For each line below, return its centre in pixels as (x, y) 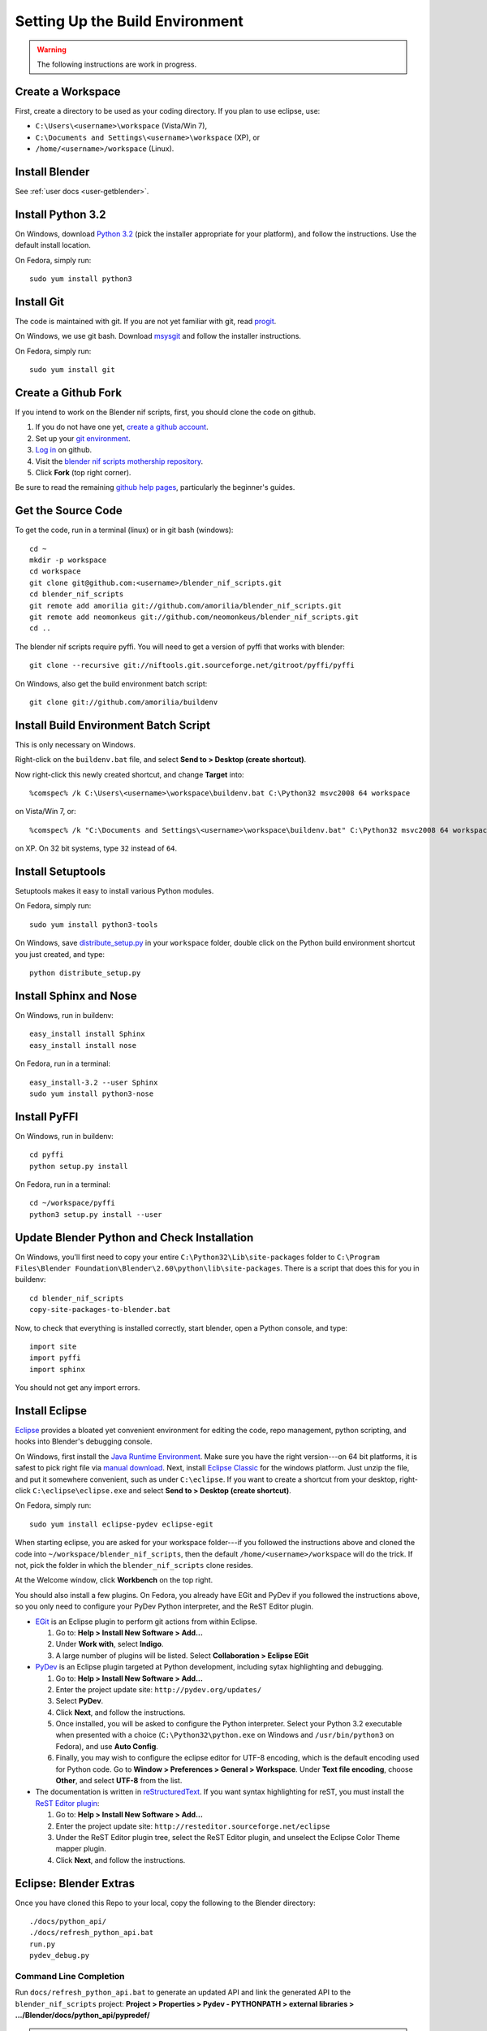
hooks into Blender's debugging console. (84, 1441)
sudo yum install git (72, 370)
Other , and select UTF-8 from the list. (119, 1781)
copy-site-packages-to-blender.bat (100, 1310)
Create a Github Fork (68, 393)
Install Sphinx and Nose (76, 996)
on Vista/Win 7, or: (45, 812)
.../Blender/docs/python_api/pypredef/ (82, 2016)
